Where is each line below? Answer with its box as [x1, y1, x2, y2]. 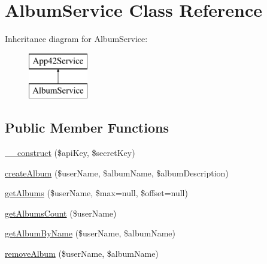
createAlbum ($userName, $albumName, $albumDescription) [5, 166, 229, 179]
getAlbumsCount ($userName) [5, 206, 117, 219]
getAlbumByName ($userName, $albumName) [5, 227, 175, 239]
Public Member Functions [5, 118, 169, 137]
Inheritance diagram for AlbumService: [5, 32, 148, 45]
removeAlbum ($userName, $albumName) [5, 247, 159, 260]
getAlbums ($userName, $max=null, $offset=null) [5, 187, 188, 199]
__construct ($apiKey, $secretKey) [5, 146, 135, 159]
